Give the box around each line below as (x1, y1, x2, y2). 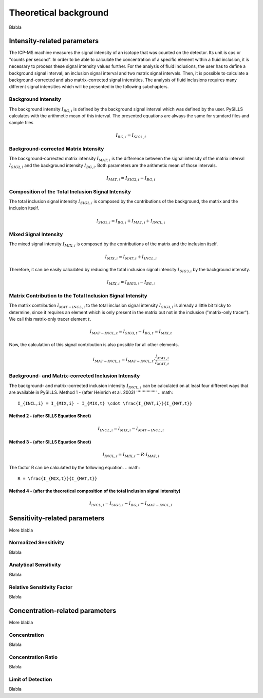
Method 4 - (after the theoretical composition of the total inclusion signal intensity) (9, 488, 181, 494)
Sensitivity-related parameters (9, 514, 105, 523)
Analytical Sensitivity (9, 561, 61, 568)
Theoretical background (9, 7, 109, 18)
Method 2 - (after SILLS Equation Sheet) (9, 413, 91, 419)
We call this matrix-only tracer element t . (9, 316, 92, 322)
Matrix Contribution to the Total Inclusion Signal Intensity (9, 292, 148, 299)
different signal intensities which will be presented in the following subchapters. (9, 84, 169, 90)
